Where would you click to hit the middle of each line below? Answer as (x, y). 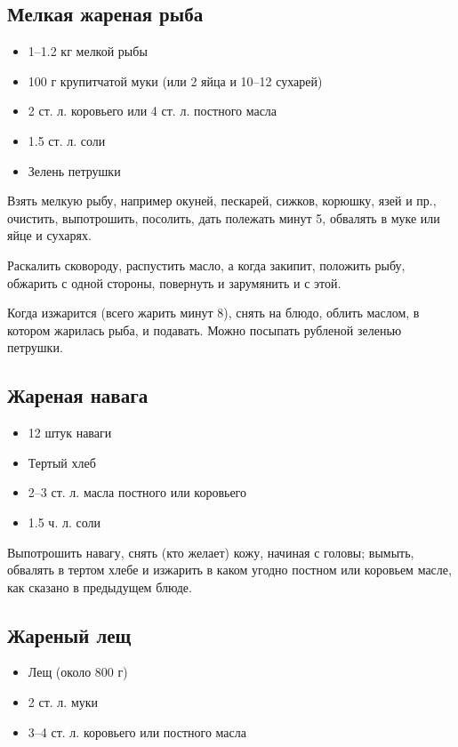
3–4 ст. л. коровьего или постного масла (137, 731)
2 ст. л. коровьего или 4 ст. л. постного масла (153, 111)
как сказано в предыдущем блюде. (100, 586)
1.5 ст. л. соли (67, 140)
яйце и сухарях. (49, 235)
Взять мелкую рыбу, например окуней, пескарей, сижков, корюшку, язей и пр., (222, 201)
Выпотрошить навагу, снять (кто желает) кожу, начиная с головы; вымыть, (211, 552)
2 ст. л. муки (63, 702)
